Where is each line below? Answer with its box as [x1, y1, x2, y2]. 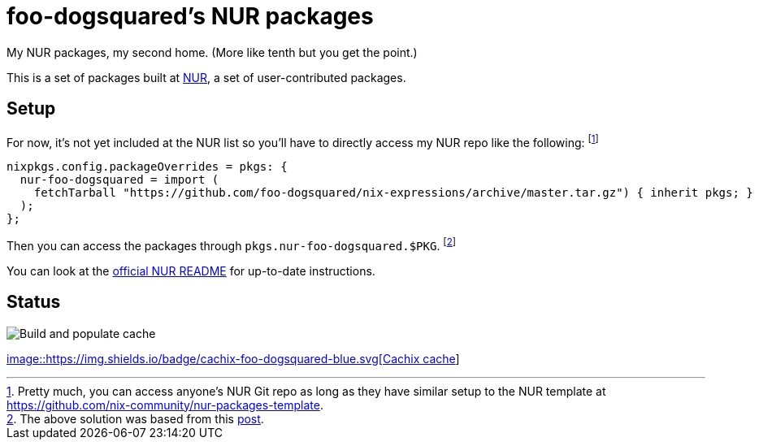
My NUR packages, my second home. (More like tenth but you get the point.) [7, 45, 418, 59]
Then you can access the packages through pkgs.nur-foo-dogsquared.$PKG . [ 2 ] [7, 236, 456, 253]
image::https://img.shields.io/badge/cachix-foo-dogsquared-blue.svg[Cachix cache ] [7, 351, 460, 366]
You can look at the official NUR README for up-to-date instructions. [7, 263, 375, 278]
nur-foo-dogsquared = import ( [20, 173, 219, 187]
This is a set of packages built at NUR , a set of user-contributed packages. [7, 70, 406, 84]
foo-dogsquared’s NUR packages [7, 2, 374, 30]
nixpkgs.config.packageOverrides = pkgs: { [7, 160, 288, 174]
